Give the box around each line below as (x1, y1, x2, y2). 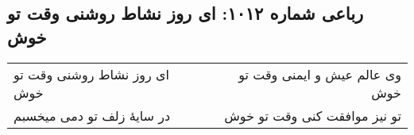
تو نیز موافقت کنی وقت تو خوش (224, 106, 401, 125)
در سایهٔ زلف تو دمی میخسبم (14, 106, 171, 125)
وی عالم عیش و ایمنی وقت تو (238, 64, 401, 83)
